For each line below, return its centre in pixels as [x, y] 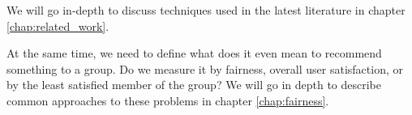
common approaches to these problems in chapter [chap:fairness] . [168, 100]
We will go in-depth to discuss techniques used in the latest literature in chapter [206, 10]
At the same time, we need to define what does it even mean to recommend [194, 53]
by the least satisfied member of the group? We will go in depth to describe [194, 85]
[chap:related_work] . [58, 26]
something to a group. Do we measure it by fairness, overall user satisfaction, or [205, 68]
